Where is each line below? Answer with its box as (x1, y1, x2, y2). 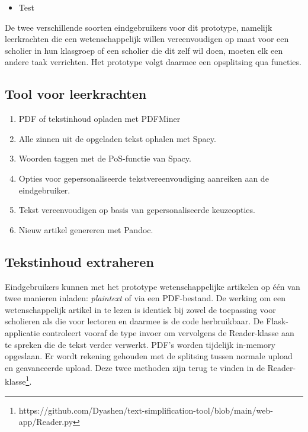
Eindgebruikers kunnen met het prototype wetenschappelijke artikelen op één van (5, 280, 300, 292)
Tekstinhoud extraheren (5, 252, 154, 270)
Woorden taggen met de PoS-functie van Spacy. (18, 152, 191, 165)
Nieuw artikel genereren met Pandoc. (18, 223, 153, 236)
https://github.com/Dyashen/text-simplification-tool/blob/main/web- (18, 404, 273, 416)
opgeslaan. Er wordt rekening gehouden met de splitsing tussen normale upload (5, 350, 293, 362)
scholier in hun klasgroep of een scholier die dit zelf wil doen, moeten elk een (5, 44, 283, 56)
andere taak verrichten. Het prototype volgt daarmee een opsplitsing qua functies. (5, 56, 301, 68)
